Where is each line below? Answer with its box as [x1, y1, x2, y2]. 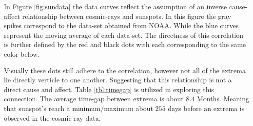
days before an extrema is [168, 103, 245, 113]
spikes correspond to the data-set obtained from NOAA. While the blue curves [4, 20, 239, 31]
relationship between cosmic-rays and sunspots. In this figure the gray [22, 11, 231, 21]
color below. [4, 48, 40, 59]
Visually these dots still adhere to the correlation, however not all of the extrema [4, 65, 246, 75]
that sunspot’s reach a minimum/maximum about [4, 103, 153, 113]
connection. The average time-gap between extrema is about [4, 94, 184, 104]
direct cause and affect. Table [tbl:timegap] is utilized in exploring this [4, 84, 214, 94]
